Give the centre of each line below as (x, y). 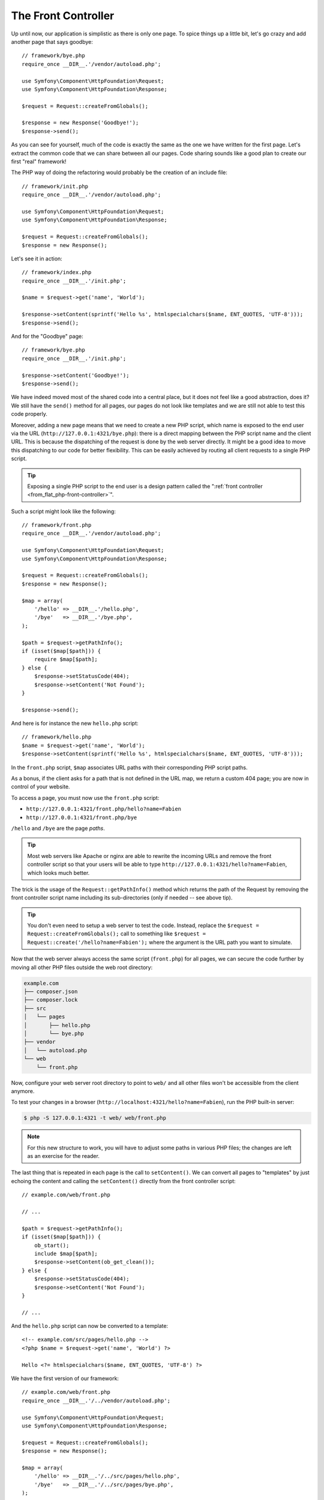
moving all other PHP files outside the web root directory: (82, 967)
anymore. (23, 1091)
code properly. (29, 414)
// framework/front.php (57, 525)
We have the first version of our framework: (65, 1378)
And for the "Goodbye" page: (47, 337)
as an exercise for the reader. (64, 1156)
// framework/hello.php (57, 737)
